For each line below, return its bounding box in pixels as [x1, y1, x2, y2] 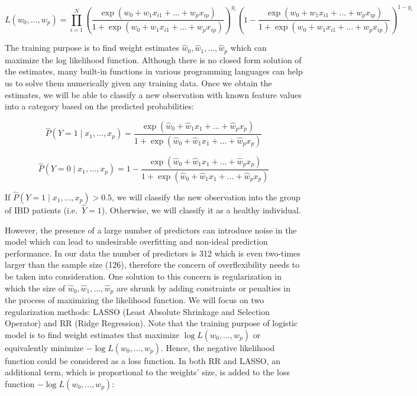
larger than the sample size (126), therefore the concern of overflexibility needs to [5, 258, 300, 271]
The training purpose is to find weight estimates [5, 41, 179, 54]
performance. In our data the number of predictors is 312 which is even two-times [5, 246, 300, 259]
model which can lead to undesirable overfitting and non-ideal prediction [5, 235, 268, 248]
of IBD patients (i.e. [5, 204, 77, 216]
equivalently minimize [5, 341, 83, 353]
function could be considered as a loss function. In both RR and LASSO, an [5, 354, 281, 366]
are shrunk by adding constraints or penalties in [116, 281, 291, 294]
